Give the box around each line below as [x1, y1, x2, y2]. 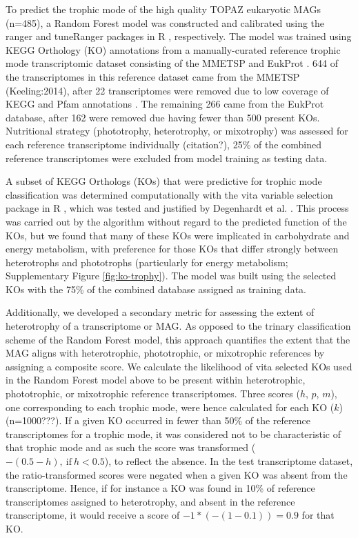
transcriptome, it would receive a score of [6, 508, 180, 522]
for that [301, 508, 335, 522]
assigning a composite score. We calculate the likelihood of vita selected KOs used [6, 359, 352, 373]
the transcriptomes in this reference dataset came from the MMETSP [6, 69, 300, 83]
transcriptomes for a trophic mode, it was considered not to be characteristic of [6, 426, 341, 441]
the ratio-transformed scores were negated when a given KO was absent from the [6, 467, 348, 481]
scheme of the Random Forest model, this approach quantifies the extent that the [6, 332, 350, 346]
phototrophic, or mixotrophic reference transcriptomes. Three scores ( [6, 386, 300, 401]
